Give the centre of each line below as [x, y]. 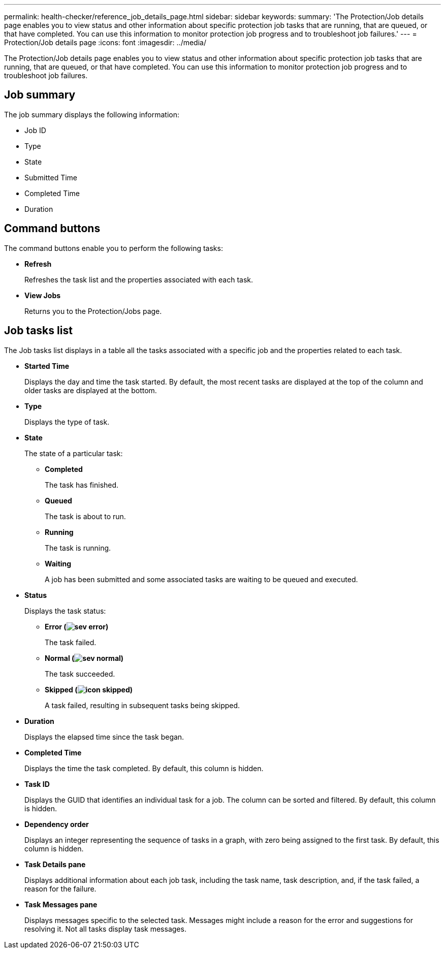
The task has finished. [82, 485]
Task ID [37, 784]
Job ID [35, 130]
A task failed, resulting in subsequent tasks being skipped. [142, 705]
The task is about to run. [85, 516]
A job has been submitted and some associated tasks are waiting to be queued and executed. [201, 579]
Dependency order [57, 824]
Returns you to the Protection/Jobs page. [93, 311]
